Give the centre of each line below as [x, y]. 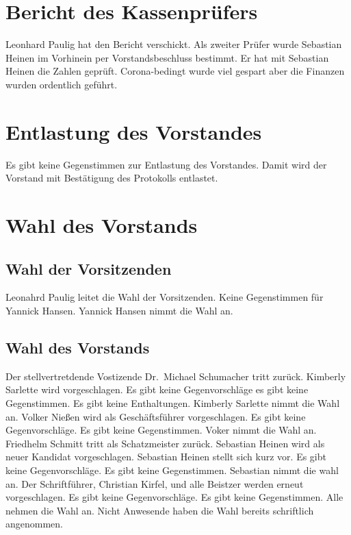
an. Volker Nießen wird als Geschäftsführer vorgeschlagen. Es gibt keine [156, 416]
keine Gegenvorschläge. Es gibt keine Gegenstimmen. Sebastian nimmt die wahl [172, 470]
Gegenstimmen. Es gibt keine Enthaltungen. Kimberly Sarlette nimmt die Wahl [173, 402]
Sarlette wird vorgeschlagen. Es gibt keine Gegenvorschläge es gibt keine [157, 389]
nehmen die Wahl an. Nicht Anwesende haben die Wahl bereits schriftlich [160, 510]
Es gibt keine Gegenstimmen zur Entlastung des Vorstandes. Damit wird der [166, 164]
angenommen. [34, 524]
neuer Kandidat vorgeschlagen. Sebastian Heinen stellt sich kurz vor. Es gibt [166, 457]
